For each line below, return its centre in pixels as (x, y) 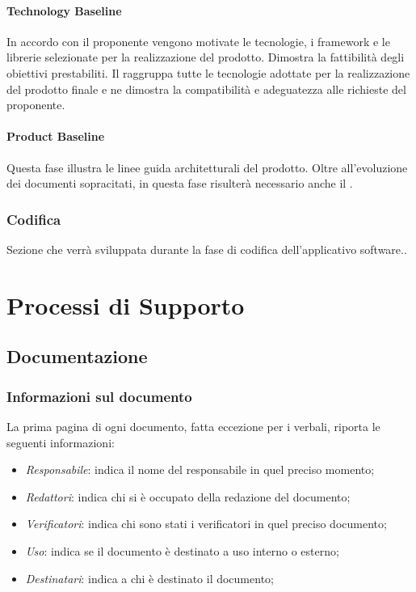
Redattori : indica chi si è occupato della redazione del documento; (188, 496)
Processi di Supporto (126, 304)
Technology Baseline (64, 10)
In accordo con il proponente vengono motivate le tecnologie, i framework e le (198, 41)
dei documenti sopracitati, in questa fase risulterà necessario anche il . (180, 183)
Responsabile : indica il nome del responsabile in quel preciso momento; (200, 469)
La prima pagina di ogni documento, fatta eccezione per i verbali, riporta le (193, 426)
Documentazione (77, 356)
